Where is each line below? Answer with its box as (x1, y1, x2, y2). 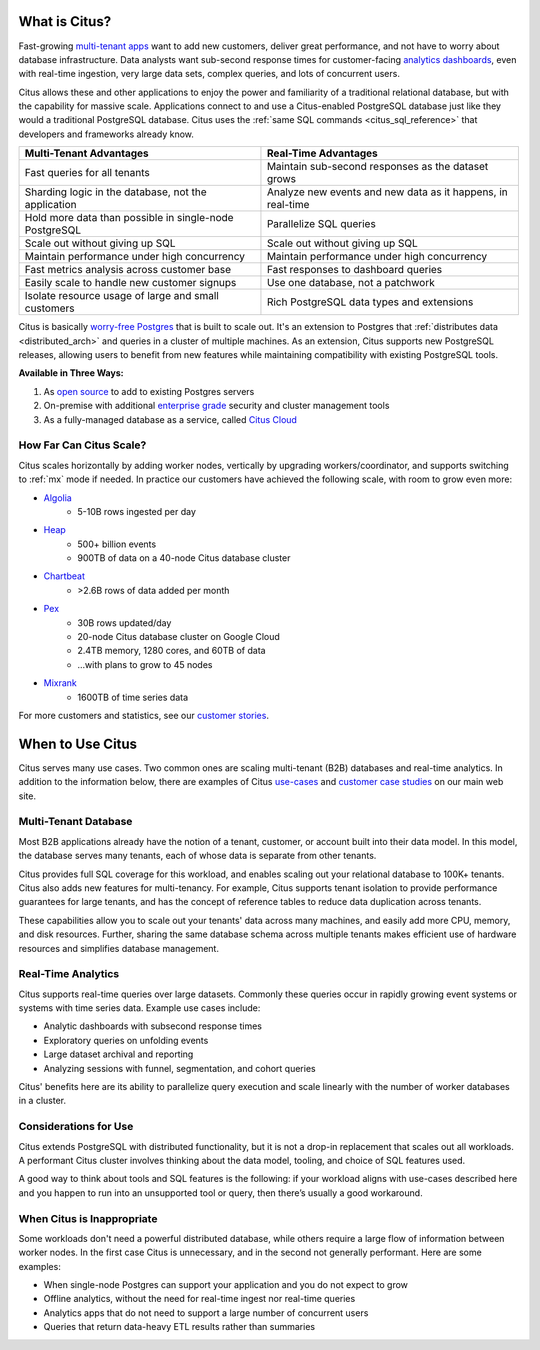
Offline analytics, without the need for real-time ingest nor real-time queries (43, 1293, 356, 1305)
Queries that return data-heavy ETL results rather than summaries (43, 1321, 315, 1333)
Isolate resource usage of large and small (24, 289, 219, 303)
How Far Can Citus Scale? (18, 438, 147, 452)
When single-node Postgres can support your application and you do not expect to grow (43, 1279, 409, 1291)
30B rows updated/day (77, 616, 172, 629)
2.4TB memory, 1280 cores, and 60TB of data (77, 645, 266, 657)
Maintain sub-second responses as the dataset (266, 160, 489, 174)
